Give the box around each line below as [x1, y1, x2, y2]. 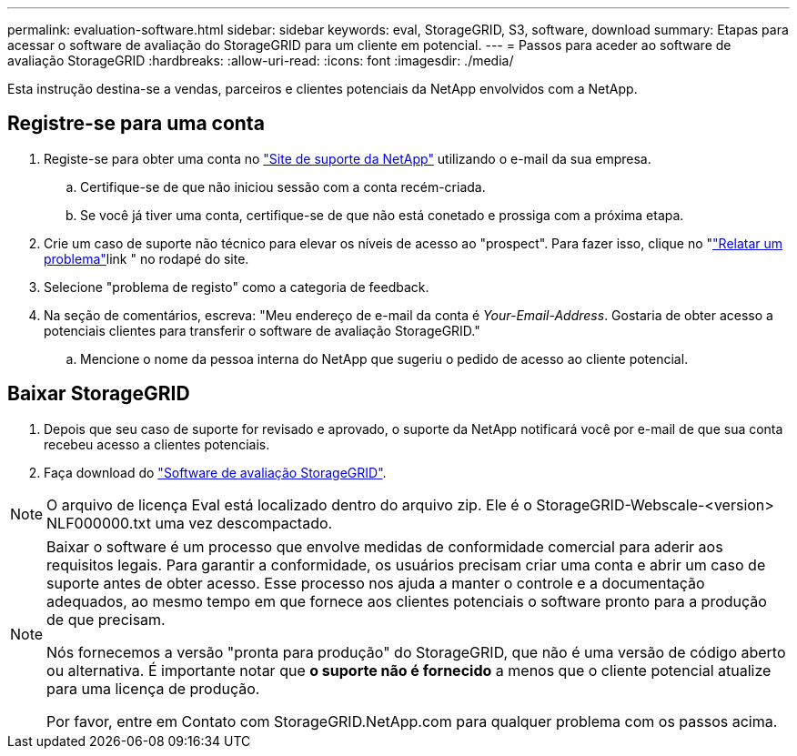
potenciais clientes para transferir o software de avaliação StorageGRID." [44, 322, 480, 338]
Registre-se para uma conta [7, 112, 265, 136]
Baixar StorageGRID [7, 382, 190, 406]
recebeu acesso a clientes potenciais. [44, 436, 270, 452]
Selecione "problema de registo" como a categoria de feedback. [44, 278, 429, 295]
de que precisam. [46, 610, 166, 629]
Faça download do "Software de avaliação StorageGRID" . [44, 464, 387, 480]
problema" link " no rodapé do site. [44, 250, 249, 267]
